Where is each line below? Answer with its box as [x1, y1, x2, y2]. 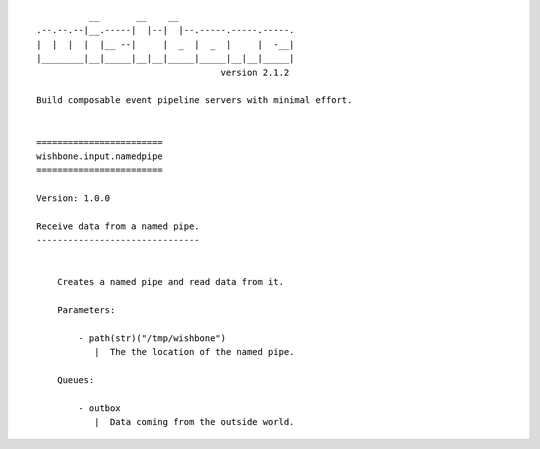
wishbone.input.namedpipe [36, 150, 164, 162]
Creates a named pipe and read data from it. [56, 276, 285, 288]
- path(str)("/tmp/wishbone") [78, 332, 227, 344]
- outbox [78, 402, 121, 414]
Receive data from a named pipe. [36, 220, 200, 232]
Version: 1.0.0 [36, 193, 111, 204]
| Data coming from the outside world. [93, 416, 295, 428]
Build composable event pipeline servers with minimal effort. [36, 95, 353, 106]
